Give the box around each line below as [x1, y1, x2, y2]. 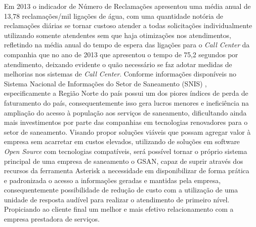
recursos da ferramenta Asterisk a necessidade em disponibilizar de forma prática [4, 165, 250, 176]
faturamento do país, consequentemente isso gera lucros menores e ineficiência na [4, 97, 249, 108]
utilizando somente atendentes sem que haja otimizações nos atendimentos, [4, 30, 231, 40]
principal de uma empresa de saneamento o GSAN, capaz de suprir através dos [4, 155, 243, 166]
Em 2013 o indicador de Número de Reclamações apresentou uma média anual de [4, 1, 251, 11]
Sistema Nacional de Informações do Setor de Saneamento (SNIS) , [4, 78, 207, 88]
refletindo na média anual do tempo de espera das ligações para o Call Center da [4, 39, 250, 50]
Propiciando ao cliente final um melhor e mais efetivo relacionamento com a [4, 204, 234, 214]
